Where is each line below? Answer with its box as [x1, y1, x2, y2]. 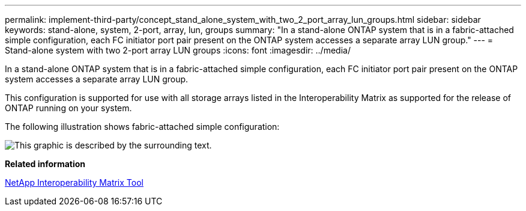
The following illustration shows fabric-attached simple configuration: [5, 121, 280, 132]
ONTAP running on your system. [5, 103, 132, 113]
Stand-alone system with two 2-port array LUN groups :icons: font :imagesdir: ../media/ [5, 45, 351, 55]
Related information [5, 159, 86, 169]
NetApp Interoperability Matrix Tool [5, 177, 144, 188]
